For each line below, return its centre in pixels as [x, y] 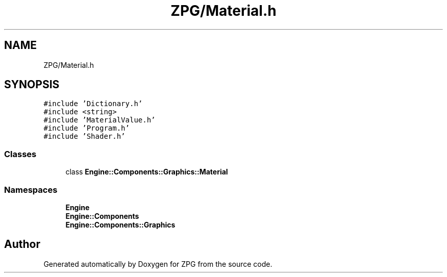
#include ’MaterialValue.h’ [100, 120]
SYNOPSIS [32, 85]
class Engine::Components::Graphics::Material [147, 172]
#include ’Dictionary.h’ [93, 104]
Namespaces [31, 190]
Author [22, 244]
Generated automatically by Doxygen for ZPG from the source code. [158, 264]
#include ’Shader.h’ [84, 136]
